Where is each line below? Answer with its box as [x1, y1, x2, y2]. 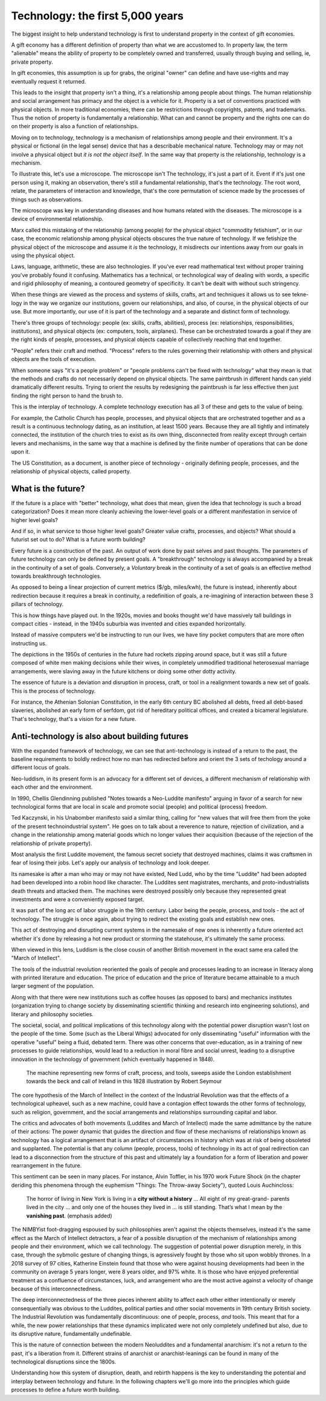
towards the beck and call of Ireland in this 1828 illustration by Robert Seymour [26, 1077, 222, 1085]
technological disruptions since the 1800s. [11, 1358, 117, 1365]
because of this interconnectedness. [11, 1285, 103, 1292]
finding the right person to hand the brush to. [11, 392, 123, 399]
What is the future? [11, 483, 85, 494]
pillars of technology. [11, 601, 63, 608]
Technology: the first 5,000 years [11, 9, 184, 22]
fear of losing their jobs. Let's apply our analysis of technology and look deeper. [11, 859, 210, 866]
